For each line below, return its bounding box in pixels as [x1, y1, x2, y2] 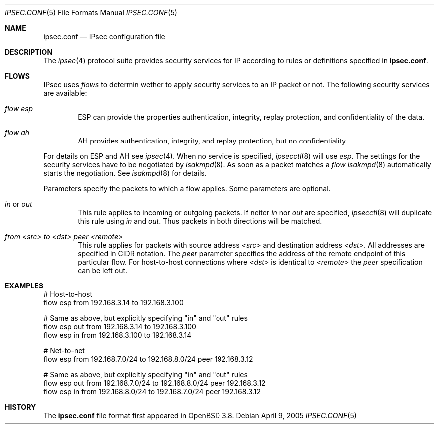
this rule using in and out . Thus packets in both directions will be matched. [78, 217, 322, 225]
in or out [5, 200, 32, 208]
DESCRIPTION [5, 48, 53, 56]
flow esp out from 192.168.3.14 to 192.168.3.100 [43, 322, 196, 331]
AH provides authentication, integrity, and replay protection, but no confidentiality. [78, 137, 348, 145]
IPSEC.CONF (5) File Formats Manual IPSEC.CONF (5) [5, 8, 177, 17]
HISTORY [5, 403, 36, 411]
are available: [43, 89, 87, 97]
